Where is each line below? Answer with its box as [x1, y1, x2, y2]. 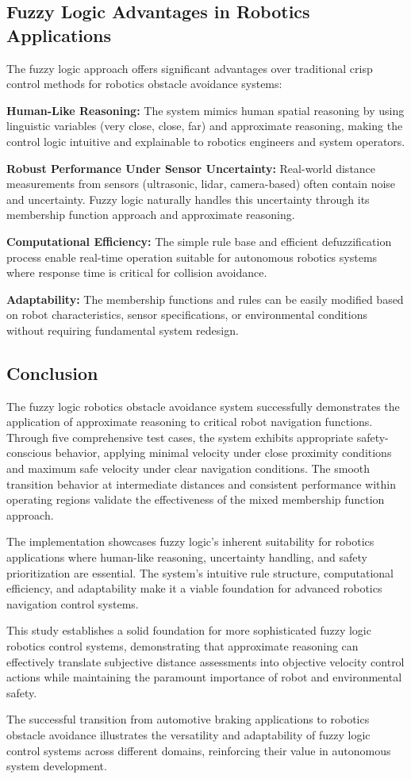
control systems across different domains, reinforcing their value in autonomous [6, 742, 391, 758]
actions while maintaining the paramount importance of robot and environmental [6, 669, 402, 685]
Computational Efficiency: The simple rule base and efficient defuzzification [6, 232, 392, 249]
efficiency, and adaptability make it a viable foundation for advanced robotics [6, 580, 382, 597]
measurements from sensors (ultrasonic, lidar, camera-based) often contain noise [6, 175, 396, 192]
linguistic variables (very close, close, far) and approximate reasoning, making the [6, 117, 403, 134]
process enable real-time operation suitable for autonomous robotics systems [6, 248, 378, 265]
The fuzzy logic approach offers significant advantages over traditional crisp [6, 59, 373, 76]
